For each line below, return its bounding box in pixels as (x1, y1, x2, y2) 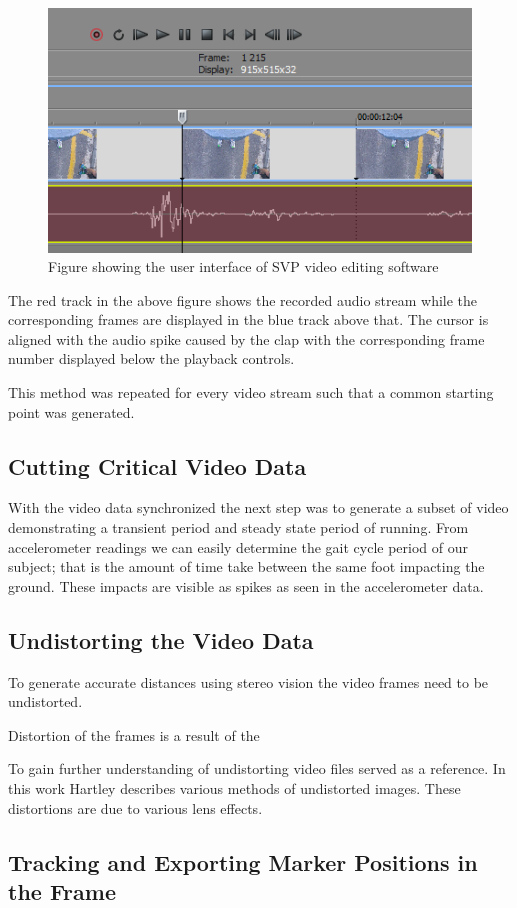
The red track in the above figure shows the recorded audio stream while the (8, 289, 478, 310)
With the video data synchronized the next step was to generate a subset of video (8, 497, 509, 518)
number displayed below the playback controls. (8, 348, 295, 369)
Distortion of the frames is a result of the (8, 724, 260, 745)
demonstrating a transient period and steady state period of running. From (8, 517, 469, 538)
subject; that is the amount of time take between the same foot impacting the (8, 556, 485, 577)
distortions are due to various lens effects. (8, 797, 263, 818)
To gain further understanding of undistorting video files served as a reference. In (8, 758, 506, 779)
